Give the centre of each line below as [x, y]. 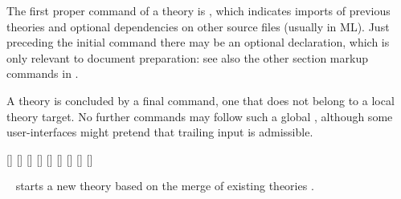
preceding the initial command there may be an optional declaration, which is [198, 42]
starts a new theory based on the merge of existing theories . [165, 186]
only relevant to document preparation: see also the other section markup [187, 57]
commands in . [43, 73]
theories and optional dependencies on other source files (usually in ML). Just [198, 26]
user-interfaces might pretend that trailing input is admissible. [160, 132]
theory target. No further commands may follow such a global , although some [200, 116]
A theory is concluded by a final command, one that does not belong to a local [200, 100]
